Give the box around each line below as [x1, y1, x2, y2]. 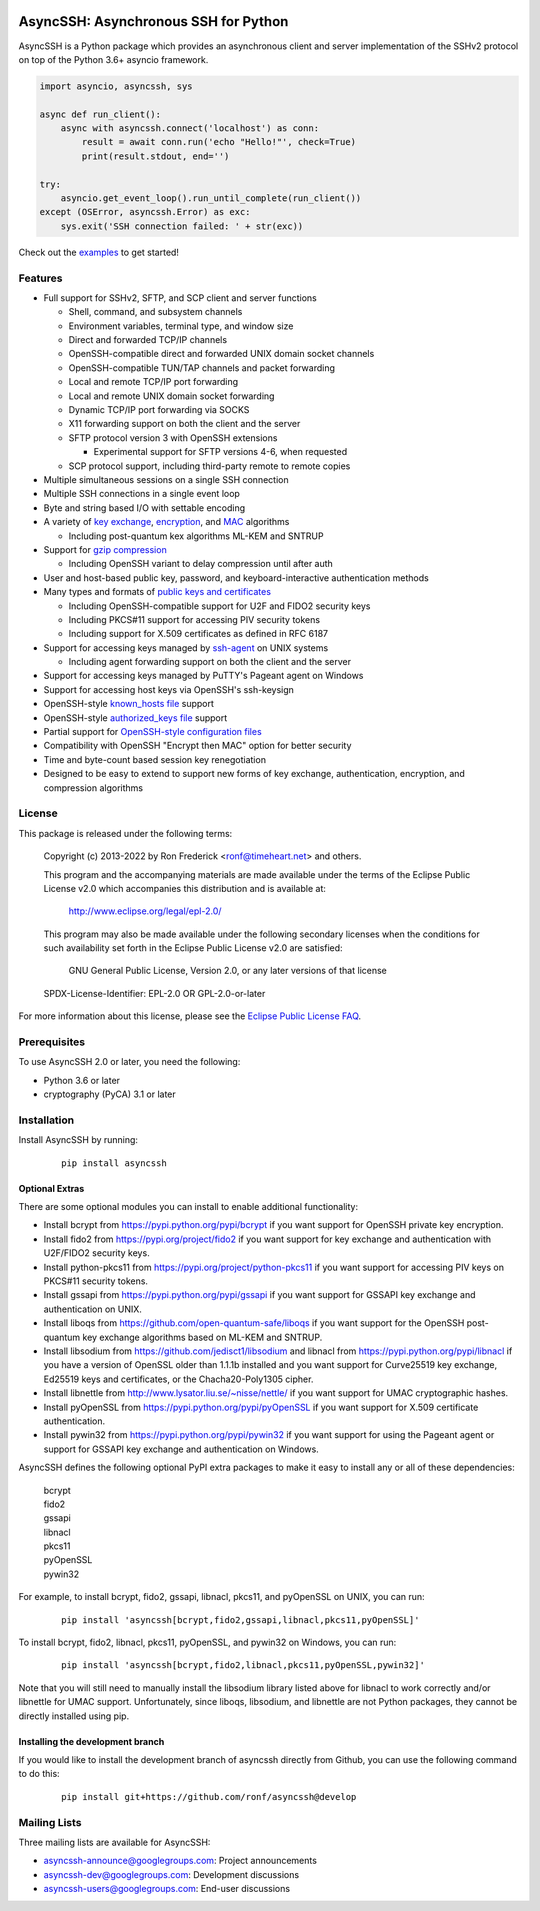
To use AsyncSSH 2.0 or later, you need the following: [18, 1056, 241, 1068]
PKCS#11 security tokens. [43, 1275, 149, 1287]
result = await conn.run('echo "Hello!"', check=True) [81, 136, 357, 148]
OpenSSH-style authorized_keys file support [43, 711, 228, 724]
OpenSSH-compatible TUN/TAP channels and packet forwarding [68, 361, 335, 374]
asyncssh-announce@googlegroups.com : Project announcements [43, 1855, 317, 1867]
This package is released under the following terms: [18, 827, 233, 839]
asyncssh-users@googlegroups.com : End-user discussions [43, 1883, 290, 1895]
